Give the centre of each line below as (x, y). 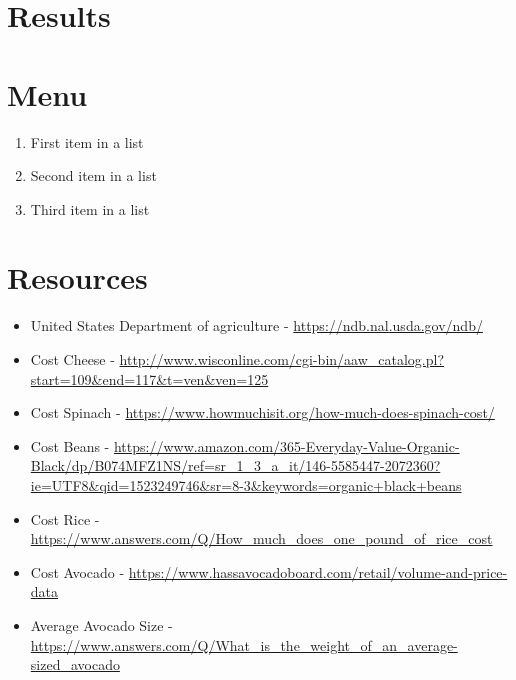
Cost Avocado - (77, 571)
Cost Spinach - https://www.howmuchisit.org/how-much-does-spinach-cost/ (262, 412)
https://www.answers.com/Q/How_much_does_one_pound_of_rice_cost (261, 538)
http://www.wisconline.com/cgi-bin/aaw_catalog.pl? (281, 359)
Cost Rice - (65, 518)
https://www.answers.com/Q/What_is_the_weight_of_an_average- (244, 644)
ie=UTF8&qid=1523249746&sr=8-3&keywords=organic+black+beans (246, 484)
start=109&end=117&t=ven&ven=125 (149, 378)
